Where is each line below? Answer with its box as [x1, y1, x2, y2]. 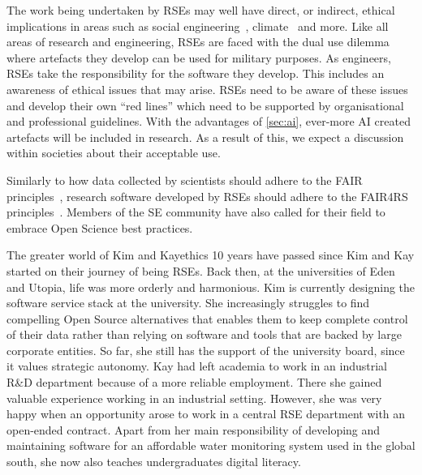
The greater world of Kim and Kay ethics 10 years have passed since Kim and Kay [6, 246, 415, 263]
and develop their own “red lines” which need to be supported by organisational [6, 96, 404, 113]
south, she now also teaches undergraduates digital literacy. [6, 453, 301, 470]
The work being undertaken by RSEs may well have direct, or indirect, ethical [6, 2, 395, 18]
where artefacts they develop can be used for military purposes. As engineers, [6, 49, 391, 66]
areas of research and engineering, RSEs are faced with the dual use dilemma [6, 33, 390, 50]
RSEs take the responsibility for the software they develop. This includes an [6, 65, 385, 82]
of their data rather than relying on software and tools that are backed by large [6, 326, 402, 343]
